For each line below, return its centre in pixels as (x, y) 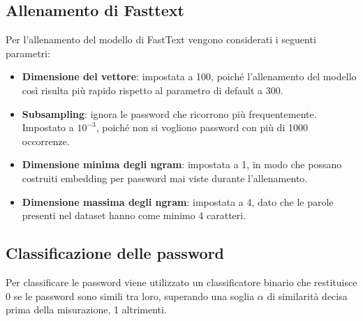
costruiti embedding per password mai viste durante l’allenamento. (165, 178)
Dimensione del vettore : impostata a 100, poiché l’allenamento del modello (189, 76)
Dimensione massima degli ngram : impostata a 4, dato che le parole (178, 201)
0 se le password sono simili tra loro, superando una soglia (130, 296)
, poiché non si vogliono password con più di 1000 (202, 127)
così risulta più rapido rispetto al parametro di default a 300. (153, 90)
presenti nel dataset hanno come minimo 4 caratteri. (134, 215)
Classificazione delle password (115, 253)
